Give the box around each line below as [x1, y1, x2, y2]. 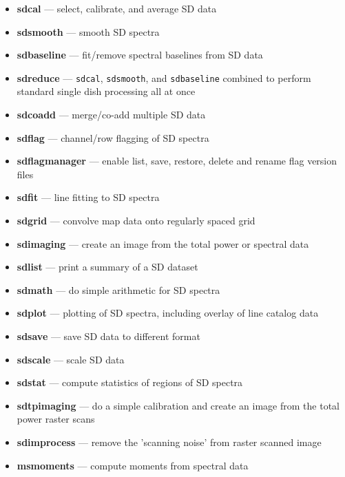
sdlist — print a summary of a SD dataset [17, 259, 198, 274]
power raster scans [17, 412, 95, 426]
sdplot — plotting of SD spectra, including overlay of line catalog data [17, 306, 319, 320]
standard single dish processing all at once [17, 84, 196, 98]
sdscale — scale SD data [17, 352, 125, 366]
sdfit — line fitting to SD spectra [17, 190, 160, 204]
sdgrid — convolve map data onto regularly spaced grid [17, 213, 255, 227]
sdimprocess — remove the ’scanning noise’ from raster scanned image [17, 434, 322, 449]
